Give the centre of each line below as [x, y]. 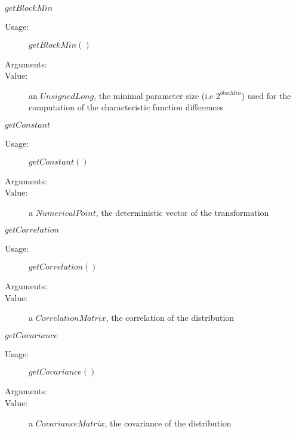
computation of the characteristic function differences [126, 107]
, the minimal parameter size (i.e [154, 95]
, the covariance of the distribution [168, 423]
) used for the [266, 95]
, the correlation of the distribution [170, 318]
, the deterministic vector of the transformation [182, 212]
